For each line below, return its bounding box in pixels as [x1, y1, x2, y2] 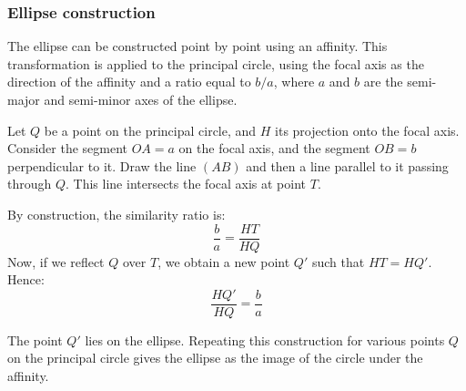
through [7, 174, 52, 193]
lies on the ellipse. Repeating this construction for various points [85, 330, 445, 349]
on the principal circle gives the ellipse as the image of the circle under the [7, 348, 423, 367]
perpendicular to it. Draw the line [7, 156, 197, 175]
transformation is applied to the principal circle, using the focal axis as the [7, 54, 424, 73]
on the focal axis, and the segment [178, 139, 370, 158]
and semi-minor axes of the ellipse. [44, 90, 238, 108]
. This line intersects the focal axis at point [66, 174, 307, 193]
